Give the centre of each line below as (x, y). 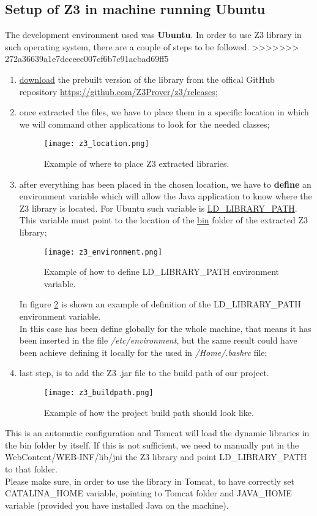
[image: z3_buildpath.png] (99, 392)
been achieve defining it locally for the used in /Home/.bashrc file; (143, 352)
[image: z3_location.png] (96, 144)
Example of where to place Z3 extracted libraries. (136, 164)
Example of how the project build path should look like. (149, 412)
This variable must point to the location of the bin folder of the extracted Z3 (164, 220)
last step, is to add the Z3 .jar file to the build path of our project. (144, 373)
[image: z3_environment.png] (103, 252)
